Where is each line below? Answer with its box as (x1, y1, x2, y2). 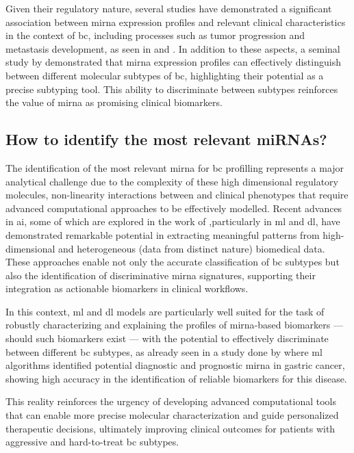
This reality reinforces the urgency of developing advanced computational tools (5, 394, 337, 409)
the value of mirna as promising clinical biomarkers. (5, 95, 223, 109)
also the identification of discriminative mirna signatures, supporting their (5, 268, 316, 282)
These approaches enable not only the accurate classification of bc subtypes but (5, 255, 340, 269)
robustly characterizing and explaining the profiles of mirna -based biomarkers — (5, 318, 343, 332)
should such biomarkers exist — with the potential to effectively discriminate (5, 331, 329, 346)
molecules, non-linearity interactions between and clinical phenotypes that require (5, 187, 349, 202)
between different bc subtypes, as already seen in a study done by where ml (5, 344, 323, 359)
